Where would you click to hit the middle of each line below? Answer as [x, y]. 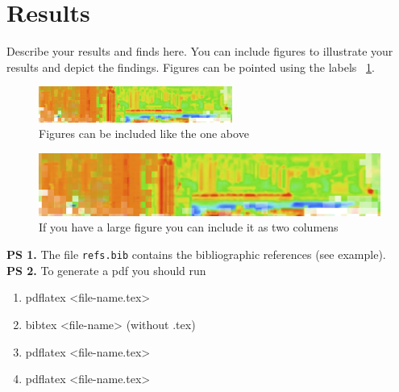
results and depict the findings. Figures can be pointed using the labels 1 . [191, 67]
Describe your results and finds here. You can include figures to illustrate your [200, 51]
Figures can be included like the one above [144, 133]
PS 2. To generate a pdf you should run [106, 270]
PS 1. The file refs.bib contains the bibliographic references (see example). [196, 254]
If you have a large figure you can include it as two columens [189, 227]
